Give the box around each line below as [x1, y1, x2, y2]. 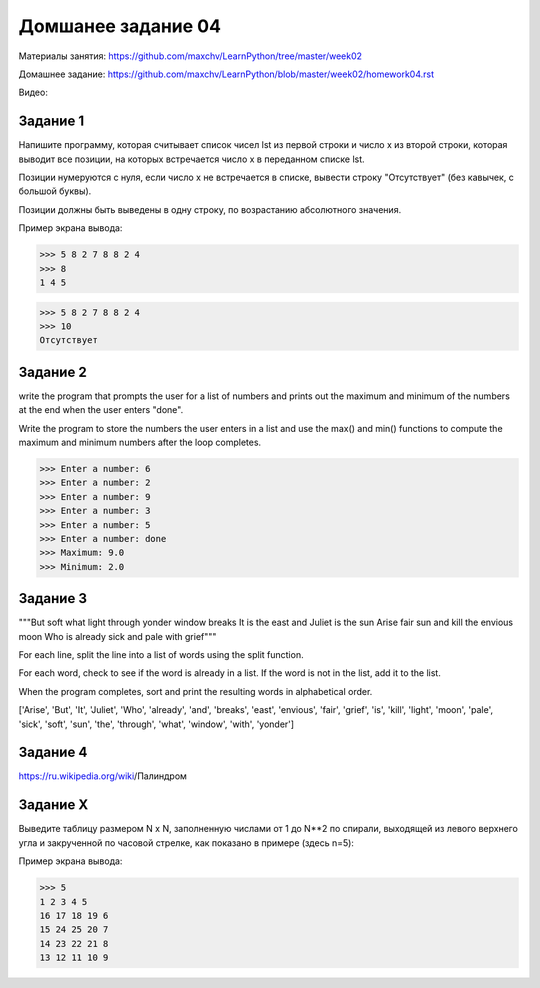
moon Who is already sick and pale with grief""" [18, 630, 217, 642]
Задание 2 [18, 363, 87, 380]
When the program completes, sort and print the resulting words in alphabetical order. [18, 685, 373, 697]
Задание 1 [18, 113, 85, 130]
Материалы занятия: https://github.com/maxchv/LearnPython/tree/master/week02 [18, 50, 363, 62]
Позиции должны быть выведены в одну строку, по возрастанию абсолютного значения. [18, 203, 402, 215]
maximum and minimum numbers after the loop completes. [18, 436, 262, 448]
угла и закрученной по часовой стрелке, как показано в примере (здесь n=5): [18, 836, 355, 849]
